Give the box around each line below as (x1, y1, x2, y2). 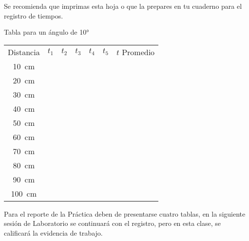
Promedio (122, 46, 155, 58)
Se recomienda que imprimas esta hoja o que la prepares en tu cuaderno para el (4, 1, 242, 11)
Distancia (8, 46, 40, 58)
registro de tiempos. (4, 10, 63, 20)
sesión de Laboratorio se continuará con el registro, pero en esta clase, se (4, 218, 221, 228)
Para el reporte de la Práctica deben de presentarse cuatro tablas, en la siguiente (4, 208, 246, 219)
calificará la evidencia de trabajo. (4, 227, 103, 238)
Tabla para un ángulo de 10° (4, 27, 89, 37)
